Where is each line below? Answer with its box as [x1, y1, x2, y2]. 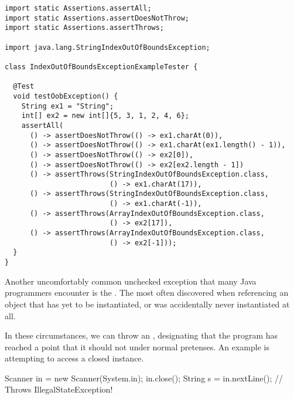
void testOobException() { [13, 92, 118, 100]
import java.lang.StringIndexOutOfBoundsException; [5, 43, 210, 52]
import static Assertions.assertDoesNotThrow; [5, 13, 189, 22]
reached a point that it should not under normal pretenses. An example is [5, 340, 269, 353]
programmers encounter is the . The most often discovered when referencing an [5, 286, 289, 299]
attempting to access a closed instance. [5, 352, 144, 364]
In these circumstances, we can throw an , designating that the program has [5, 329, 278, 341]
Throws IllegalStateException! [5, 383, 113, 395]
